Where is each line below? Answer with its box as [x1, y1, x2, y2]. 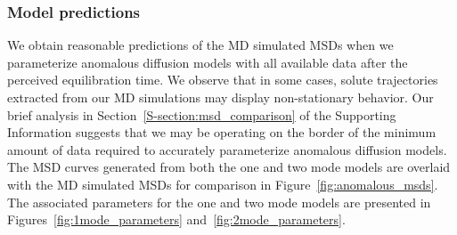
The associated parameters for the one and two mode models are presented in [7, 192, 431, 211]
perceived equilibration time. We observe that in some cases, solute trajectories [7, 70, 438, 89]
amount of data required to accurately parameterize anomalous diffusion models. [7, 140, 447, 158]
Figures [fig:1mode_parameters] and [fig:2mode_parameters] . [7, 210, 346, 229]
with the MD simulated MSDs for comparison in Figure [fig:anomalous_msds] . [7, 174, 438, 193]
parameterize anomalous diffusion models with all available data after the [7, 53, 408, 71]
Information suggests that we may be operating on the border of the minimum [7, 123, 437, 142]
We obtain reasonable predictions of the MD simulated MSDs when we [7, 36, 394, 54]
